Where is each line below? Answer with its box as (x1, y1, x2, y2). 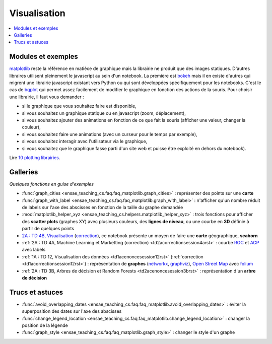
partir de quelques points (22, 226, 75, 232)
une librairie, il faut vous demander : (9, 94, 84, 100)
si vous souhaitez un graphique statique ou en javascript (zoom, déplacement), (22, 110, 186, 116)
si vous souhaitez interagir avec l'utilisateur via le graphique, (22, 139, 148, 145)
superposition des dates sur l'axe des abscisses (22, 308, 122, 314)
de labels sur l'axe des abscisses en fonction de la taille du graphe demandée (22, 204, 183, 210)
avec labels (22, 247, 46, 253)
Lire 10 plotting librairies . (9, 154, 60, 161)
